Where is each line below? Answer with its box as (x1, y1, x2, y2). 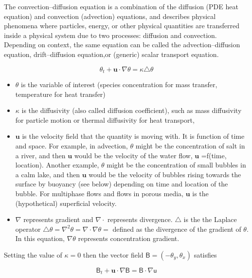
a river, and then (15, 150, 66, 160)
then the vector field (83, 249, 144, 259)
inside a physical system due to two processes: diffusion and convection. (4, 30, 217, 40)
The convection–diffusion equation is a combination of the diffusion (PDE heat (4, 1, 238, 11)
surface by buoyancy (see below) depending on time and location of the (15, 179, 228, 189)
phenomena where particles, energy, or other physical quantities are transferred (4, 20, 240, 31)
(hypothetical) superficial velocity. (15, 198, 117, 208)
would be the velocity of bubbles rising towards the (89, 169, 241, 179)
